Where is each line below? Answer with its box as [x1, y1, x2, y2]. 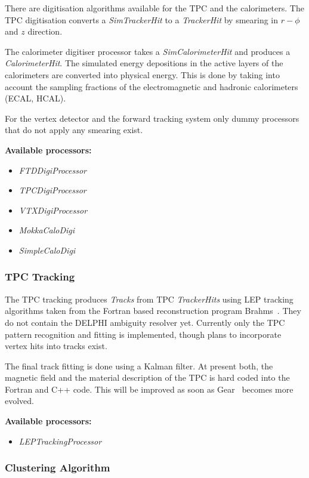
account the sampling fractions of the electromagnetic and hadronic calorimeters [5, 80, 298, 92]
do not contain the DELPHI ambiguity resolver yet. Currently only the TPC [5, 316, 285, 328]
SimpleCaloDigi [18, 243, 76, 256]
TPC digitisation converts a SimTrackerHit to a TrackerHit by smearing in [5, 13, 279, 26]
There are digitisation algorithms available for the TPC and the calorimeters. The [5, 2, 304, 14]
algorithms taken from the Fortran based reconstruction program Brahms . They [5, 304, 301, 317]
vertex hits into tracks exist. [5, 340, 107, 352]
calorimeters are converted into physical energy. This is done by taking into [5, 68, 280, 81]
